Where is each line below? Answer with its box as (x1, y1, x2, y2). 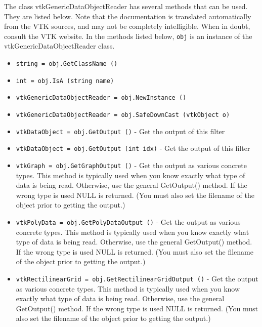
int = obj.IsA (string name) (16, 77, 114, 85)
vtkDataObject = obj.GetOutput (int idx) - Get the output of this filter (16, 143, 250, 153)
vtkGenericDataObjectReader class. (4, 40, 115, 51)
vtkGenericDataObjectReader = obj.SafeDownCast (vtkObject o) (16, 111, 230, 118)
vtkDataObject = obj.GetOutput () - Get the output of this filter (16, 126, 225, 136)
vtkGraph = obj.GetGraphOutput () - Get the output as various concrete (16, 159, 247, 170)
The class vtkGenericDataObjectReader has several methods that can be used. (4, 1, 248, 11)
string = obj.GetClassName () (16, 60, 118, 68)
